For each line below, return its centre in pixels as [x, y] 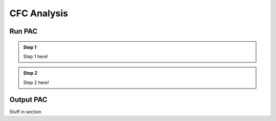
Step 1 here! [36, 56]
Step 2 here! [36, 82]
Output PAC [29, 99]
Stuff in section [26, 111]
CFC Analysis [39, 13]
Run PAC [24, 31]
